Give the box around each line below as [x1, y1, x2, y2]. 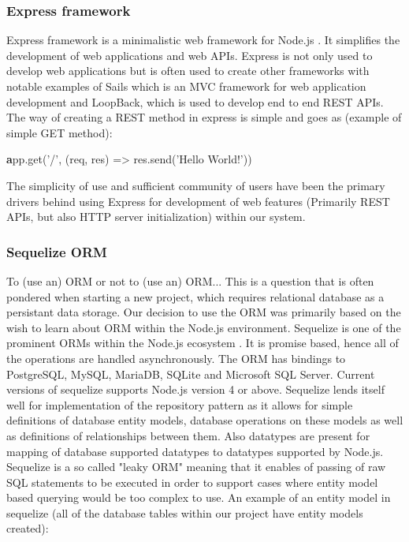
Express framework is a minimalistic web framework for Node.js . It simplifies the [6, 32, 400, 48]
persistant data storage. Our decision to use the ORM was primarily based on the [6, 304, 401, 320]
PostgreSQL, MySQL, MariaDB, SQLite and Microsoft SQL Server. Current [6, 365, 375, 382]
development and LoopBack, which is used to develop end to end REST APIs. [6, 93, 384, 110]
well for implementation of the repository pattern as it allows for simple [6, 396, 353, 413]
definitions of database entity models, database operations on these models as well [6, 412, 403, 428]
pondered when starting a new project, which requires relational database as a [6, 288, 385, 305]
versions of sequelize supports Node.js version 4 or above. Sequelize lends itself [6, 381, 385, 398]
